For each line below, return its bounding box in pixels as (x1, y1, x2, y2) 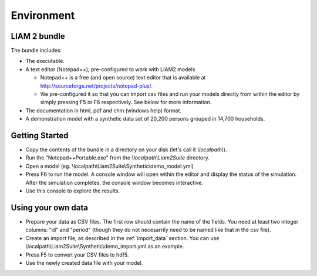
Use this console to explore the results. (25, 187, 120, 194)
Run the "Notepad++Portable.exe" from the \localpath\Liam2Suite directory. (25, 154, 210, 161)
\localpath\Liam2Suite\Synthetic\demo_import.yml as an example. (25, 243, 184, 250)
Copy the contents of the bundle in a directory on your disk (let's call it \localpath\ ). (25, 146, 227, 153)
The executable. (25, 58, 65, 65)
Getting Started (11, 131, 69, 141)
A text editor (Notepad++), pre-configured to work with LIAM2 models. (25, 65, 197, 73)
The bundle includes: (11, 47, 62, 54)
